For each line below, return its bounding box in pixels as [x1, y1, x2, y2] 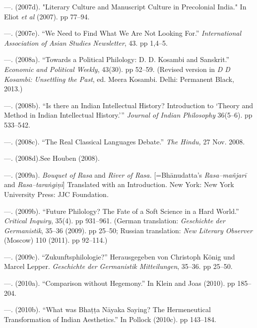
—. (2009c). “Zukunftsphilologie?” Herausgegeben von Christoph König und [4, 251, 235, 262]
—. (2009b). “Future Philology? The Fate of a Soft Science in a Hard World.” [4, 205, 239, 216]
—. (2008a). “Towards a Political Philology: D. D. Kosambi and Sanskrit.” [4, 54, 230, 65]
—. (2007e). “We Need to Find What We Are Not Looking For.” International [4, 28, 242, 38]
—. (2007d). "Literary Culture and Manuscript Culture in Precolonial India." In [4, 1, 247, 11]
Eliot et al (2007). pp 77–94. [4, 11, 90, 21]
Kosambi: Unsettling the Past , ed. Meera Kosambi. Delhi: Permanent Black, [4, 73, 234, 84]
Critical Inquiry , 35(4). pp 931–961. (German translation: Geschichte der [4, 215, 225, 226]
